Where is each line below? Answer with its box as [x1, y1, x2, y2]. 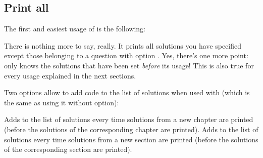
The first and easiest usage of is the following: [4, 23, 146, 34]
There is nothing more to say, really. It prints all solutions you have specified [4, 40, 242, 51]
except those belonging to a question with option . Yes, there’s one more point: [4, 50, 248, 61]
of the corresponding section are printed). [4, 144, 132, 154]
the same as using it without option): [4, 97, 119, 107]
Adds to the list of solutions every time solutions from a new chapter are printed [4, 114, 253, 125]
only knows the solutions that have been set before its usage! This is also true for [4, 60, 254, 70]
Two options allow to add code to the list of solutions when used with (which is [4, 87, 250, 98]
